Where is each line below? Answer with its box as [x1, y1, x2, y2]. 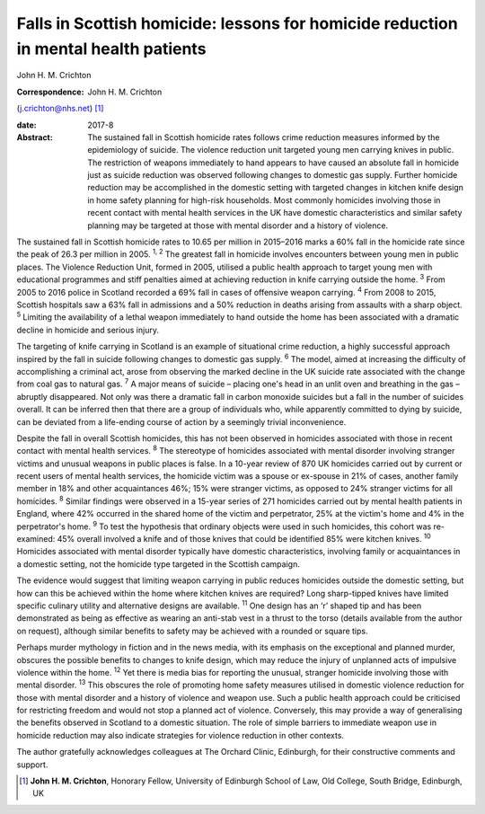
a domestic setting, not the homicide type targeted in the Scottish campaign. [16, 558, 300, 570]
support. [16, 759, 48, 770]
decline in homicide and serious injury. [16, 324, 159, 335]
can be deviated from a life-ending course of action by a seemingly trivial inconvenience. [16, 416, 347, 427]
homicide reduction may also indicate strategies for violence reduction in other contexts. [16, 730, 345, 740]
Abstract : [16, 131, 53, 143]
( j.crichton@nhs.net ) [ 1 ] [16, 103, 104, 114]
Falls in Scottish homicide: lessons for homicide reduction [16, 13, 458, 33]
